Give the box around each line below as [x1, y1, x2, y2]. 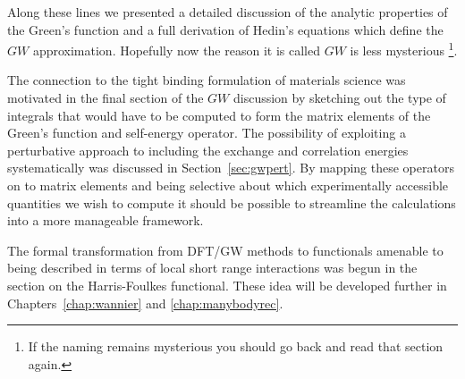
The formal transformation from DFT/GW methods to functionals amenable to [7, 240, 444, 259]
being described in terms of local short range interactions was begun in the [7, 258, 418, 277]
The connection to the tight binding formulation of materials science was [7, 71, 406, 89]
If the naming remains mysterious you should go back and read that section [28, 337, 444, 356]
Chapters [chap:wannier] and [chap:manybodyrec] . [7, 293, 283, 312]
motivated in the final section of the [7, 88, 204, 107]
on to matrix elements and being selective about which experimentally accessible [7, 176, 449, 194]
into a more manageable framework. [7, 211, 204, 230]
